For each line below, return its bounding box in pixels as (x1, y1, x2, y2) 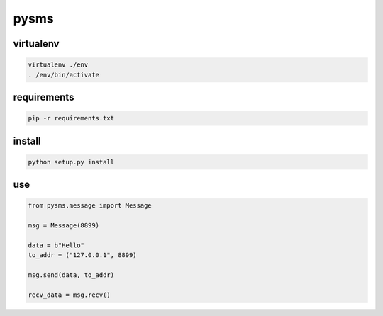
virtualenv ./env (28, 61, 89, 69)
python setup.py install (28, 158, 115, 166)
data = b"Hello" (28, 241, 85, 249)
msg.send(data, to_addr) (28, 271, 115, 279)
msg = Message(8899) (28, 222, 99, 230)
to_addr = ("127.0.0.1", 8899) (28, 252, 138, 259)
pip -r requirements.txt (28, 114, 115, 123)
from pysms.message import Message (28, 202, 152, 210)
